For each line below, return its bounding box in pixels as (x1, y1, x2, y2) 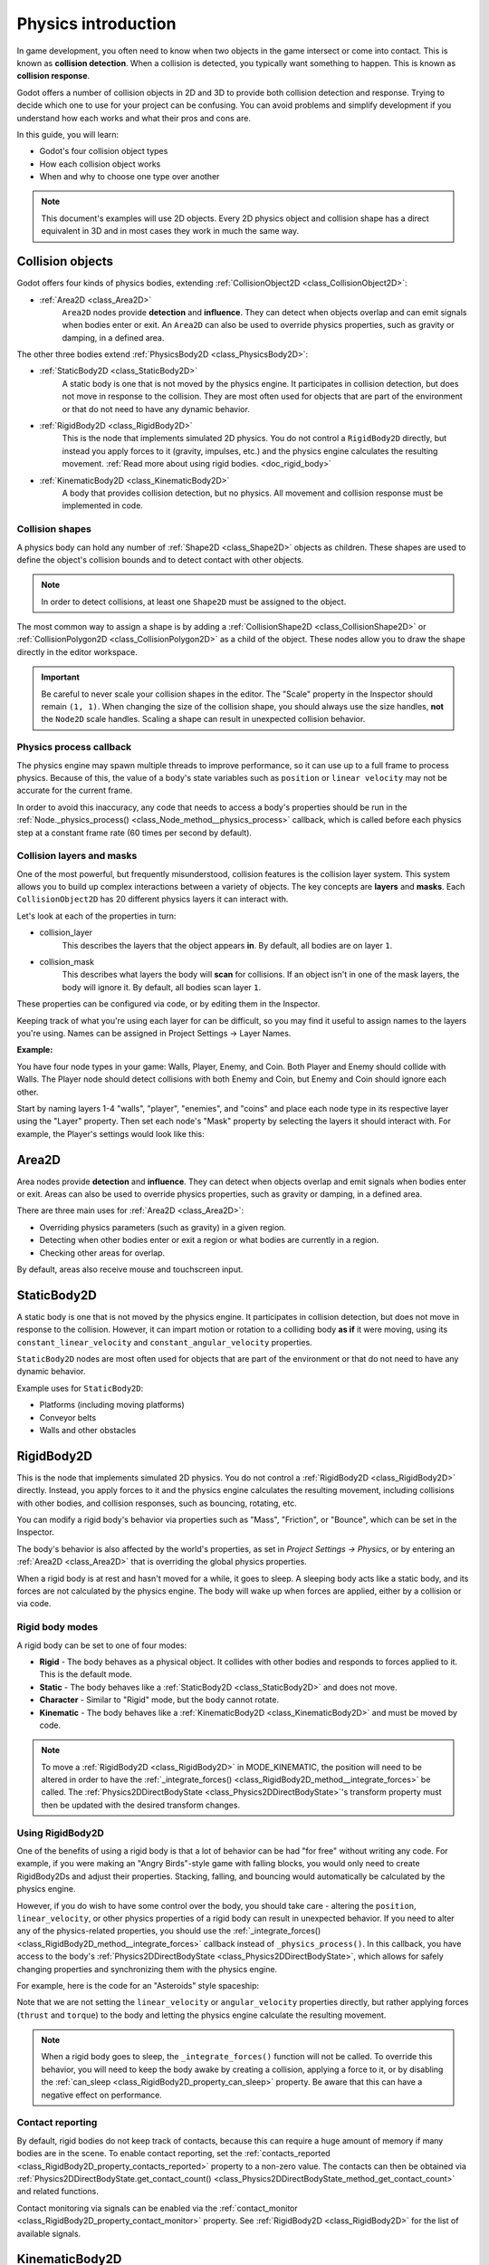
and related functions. (16, 2186, 99, 2197)
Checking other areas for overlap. (39, 1247, 166, 1258)
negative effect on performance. (41, 2089, 162, 2100)
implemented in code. (62, 500, 144, 511)
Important (41, 671, 81, 683)
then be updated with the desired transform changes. (41, 1799, 240, 1810)
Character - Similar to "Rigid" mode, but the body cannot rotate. (39, 1694, 280, 1705)
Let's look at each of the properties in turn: (16, 911, 177, 921)
